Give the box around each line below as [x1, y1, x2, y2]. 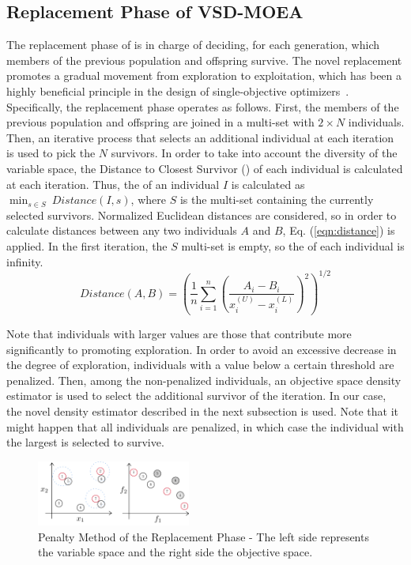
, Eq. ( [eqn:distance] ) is [282, 222, 395, 239]
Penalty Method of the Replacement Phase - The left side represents [38, 528, 369, 544]
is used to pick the [6, 145, 96, 161]
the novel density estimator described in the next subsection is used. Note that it [6, 403, 399, 420]
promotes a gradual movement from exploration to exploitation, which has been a [6, 67, 402, 84]
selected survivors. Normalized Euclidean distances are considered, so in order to [6, 206, 397, 223]
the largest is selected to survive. [6, 434, 164, 450]
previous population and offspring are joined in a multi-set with [6, 114, 315, 130]
